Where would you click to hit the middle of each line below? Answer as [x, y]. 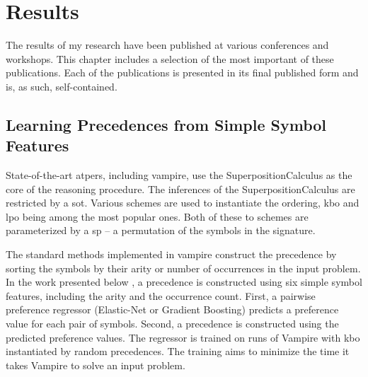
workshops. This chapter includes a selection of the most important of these [170, 58]
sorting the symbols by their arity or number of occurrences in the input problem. [183, 268]
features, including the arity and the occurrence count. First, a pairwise [161, 295]
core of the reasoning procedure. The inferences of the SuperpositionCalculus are [180, 188]
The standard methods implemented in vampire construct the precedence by [171, 254]
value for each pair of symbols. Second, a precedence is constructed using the [172, 324]
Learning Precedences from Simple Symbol [166, 124]
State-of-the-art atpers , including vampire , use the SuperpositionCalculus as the [179, 175]
